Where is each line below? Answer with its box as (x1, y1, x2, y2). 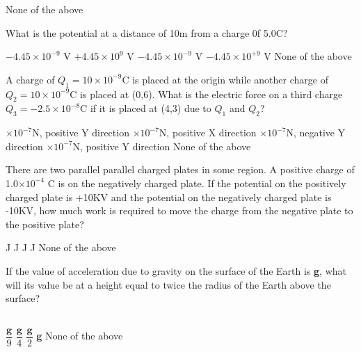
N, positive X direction (159, 125, 257, 140)
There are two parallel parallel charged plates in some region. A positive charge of (6, 162, 355, 177)
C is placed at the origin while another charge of (122, 72, 328, 86)
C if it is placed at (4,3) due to (80, 101, 211, 115)
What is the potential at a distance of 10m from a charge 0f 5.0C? (6, 25, 288, 40)
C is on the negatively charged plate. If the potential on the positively (47, 175, 346, 190)
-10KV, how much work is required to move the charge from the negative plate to (6, 203, 353, 218)
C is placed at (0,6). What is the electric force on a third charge (70, 86, 343, 101)
